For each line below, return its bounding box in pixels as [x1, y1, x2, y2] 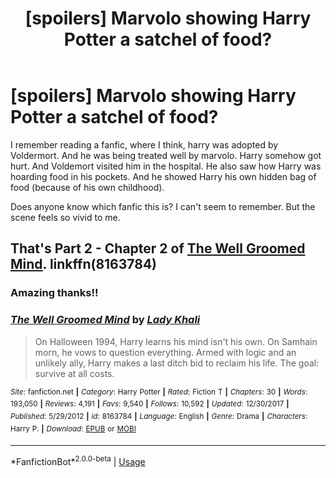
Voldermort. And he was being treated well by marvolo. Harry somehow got [10, 149, 322, 161]
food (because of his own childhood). [10, 181, 165, 193]
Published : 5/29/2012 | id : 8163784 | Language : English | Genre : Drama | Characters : [10, 411, 308, 421]
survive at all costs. [34, 367, 115, 379]
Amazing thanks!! [10, 286, 99, 300]
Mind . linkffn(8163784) [10, 256, 158, 273]
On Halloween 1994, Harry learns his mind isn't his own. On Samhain [34, 335, 318, 347]
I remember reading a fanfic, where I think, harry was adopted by [10, 138, 279, 151]
